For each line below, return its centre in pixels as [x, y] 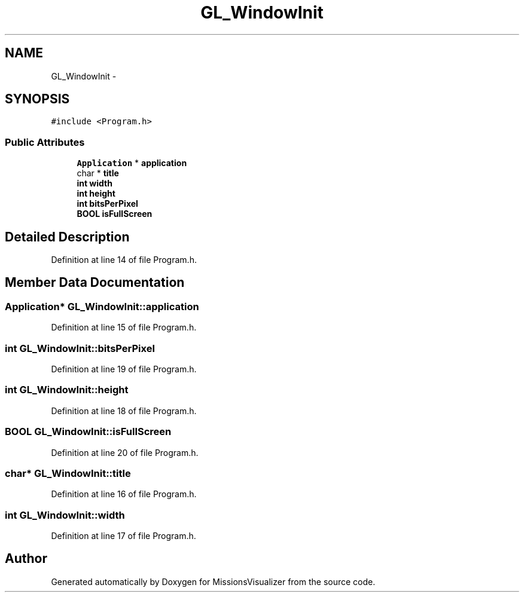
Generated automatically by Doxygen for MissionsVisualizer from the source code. [213, 581]
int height [96, 194]
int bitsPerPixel [107, 204]
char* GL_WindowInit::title [68, 473]
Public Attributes [45, 142]
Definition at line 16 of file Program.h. [124, 494]
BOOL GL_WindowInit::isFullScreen [88, 432]
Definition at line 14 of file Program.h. [124, 260]
